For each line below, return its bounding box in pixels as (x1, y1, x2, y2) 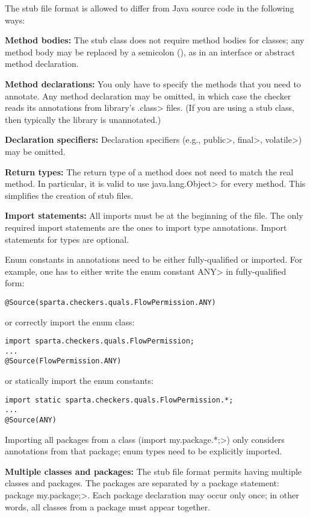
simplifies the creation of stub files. (5, 189, 134, 201)
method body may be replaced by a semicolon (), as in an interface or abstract (5, 45, 296, 58)
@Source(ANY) (5, 416, 57, 424)
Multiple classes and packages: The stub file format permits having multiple (5, 465, 302, 477)
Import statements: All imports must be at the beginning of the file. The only (5, 209, 303, 222)
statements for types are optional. (5, 233, 129, 245)
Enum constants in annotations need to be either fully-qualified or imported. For (5, 253, 303, 266)
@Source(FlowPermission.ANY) (5, 357, 122, 366)
